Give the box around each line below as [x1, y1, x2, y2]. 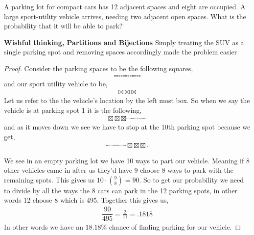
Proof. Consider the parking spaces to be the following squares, [4, 63, 193, 73]
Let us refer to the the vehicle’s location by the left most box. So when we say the [4, 95, 250, 105]
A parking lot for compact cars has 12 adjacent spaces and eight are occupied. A [4, 1, 246, 11]
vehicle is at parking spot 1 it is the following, [4, 104, 142, 115]
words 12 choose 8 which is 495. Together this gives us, [4, 195, 169, 205]
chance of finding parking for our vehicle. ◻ [109, 222, 241, 232]
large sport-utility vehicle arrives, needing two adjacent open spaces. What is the [4, 11, 246, 21]
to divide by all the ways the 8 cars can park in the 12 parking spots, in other [4, 185, 237, 195]
